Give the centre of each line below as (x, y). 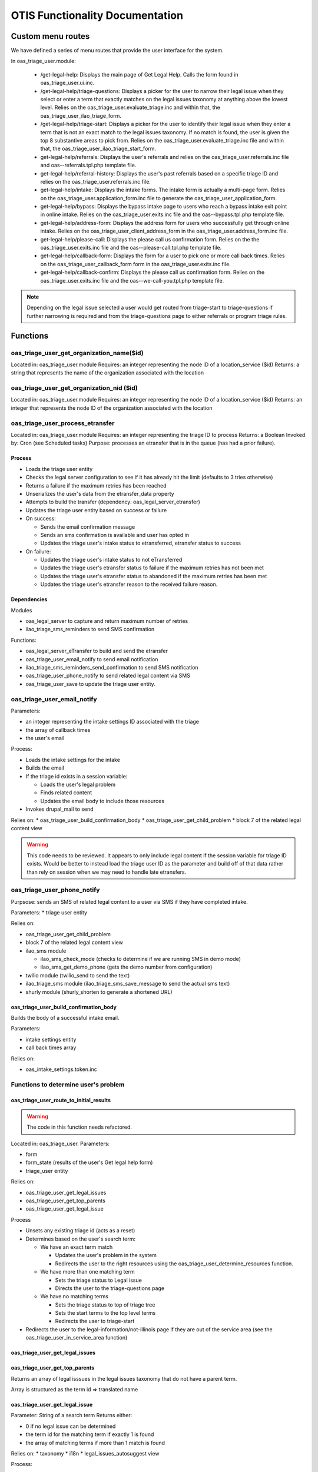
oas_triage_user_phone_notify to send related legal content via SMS (108, 676)
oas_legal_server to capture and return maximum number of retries (107, 621)
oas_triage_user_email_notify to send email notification (92, 659)
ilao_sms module (46, 950)
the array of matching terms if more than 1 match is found (95, 1443)
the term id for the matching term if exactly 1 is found (90, 1434)
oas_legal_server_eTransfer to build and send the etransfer (97, 651)
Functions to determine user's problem (68, 1085)
